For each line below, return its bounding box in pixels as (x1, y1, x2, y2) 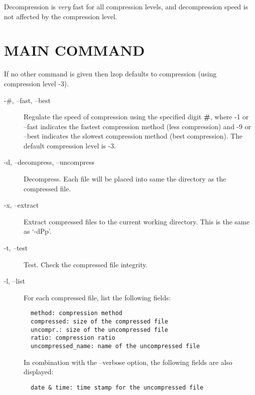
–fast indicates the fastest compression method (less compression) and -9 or (24, 121, 251, 131)
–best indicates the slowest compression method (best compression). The (24, 131, 243, 141)
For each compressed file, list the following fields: (24, 292, 171, 302)
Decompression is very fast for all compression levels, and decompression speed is (4, 1, 248, 11)
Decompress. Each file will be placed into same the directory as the (24, 174, 226, 184)
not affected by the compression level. (4, 11, 117, 21)
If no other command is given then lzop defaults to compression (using (4, 69, 217, 79)
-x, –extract (4, 200, 39, 210)
